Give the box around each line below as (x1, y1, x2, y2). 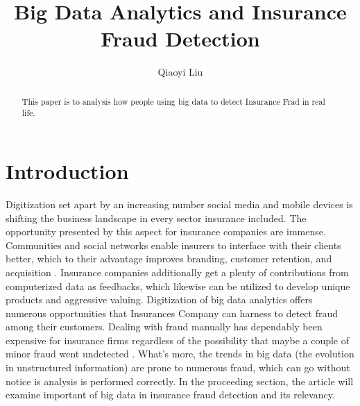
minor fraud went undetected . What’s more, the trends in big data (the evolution (6, 346, 354, 361)
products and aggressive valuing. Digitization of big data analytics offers (6, 292, 313, 307)
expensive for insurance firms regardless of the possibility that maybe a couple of (6, 332, 350, 347)
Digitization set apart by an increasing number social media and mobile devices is (6, 196, 353, 211)
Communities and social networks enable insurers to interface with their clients (6, 237, 341, 252)
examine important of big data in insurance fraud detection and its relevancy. (6, 387, 335, 402)
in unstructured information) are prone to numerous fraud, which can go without (6, 360, 350, 375)
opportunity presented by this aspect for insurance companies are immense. (6, 224, 326, 239)
